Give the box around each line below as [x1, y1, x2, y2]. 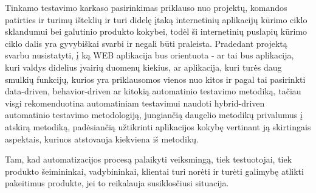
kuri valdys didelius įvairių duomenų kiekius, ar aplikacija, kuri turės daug [5, 60, 282, 73]
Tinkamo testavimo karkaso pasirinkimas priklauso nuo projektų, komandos [5, 1, 287, 13]
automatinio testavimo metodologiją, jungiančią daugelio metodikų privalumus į [5, 108, 303, 121]
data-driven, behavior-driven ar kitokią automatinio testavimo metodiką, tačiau [5, 85, 301, 97]
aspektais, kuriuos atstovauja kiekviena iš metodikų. [5, 132, 199, 145]
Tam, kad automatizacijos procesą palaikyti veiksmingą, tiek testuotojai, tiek [5, 153, 292, 166]
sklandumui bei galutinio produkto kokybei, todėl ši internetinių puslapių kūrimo [5, 25, 307, 38]
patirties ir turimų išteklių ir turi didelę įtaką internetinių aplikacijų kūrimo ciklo [5, 13, 307, 26]
